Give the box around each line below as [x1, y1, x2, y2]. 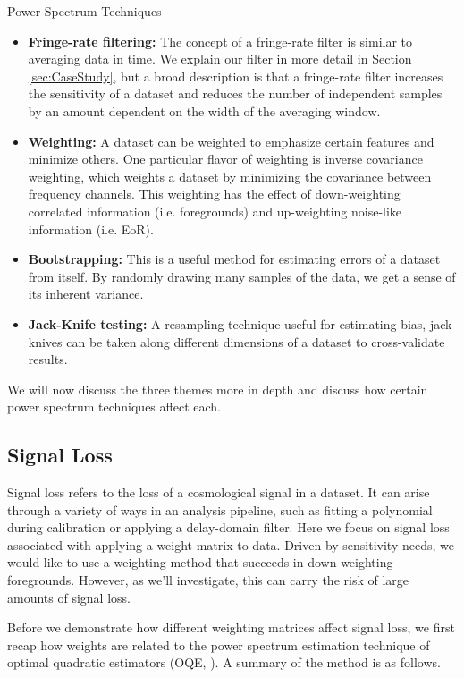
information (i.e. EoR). [28, 219, 154, 238]
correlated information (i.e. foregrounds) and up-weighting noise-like [28, 201, 402, 220]
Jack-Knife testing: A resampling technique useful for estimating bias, [28, 314, 426, 333]
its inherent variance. [28, 284, 144, 303]
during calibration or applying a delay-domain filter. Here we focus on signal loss [7, 518, 450, 537]
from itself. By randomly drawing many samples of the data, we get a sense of [28, 267, 456, 285]
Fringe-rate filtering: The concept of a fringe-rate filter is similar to [28, 31, 413, 50]
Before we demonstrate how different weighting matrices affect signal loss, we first [7, 618, 455, 637]
